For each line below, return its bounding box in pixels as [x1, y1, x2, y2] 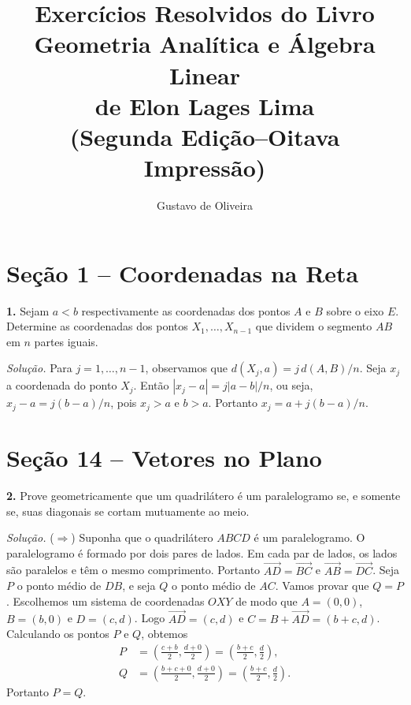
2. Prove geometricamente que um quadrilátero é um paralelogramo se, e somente [6, 487, 401, 503]
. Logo [134, 610, 165, 626]
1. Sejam [6, 302, 50, 319]
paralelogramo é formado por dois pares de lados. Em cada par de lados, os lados [6, 544, 398, 561]
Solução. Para [6, 360, 72, 376]
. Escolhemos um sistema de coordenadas [6, 592, 205, 609]
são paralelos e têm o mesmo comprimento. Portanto [6, 561, 261, 578]
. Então [133, 377, 169, 394]
